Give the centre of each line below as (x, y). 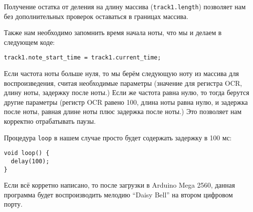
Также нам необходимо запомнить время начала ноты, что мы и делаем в (113, 32)
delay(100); (30, 161)
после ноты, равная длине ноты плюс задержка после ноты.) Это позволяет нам (123, 111)
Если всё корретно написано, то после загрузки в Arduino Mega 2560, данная (119, 185)
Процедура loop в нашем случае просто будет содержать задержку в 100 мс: (118, 137)
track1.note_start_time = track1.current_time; (83, 58)
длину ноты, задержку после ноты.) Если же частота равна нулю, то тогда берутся (127, 92)
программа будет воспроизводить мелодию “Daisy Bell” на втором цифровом (118, 194)
